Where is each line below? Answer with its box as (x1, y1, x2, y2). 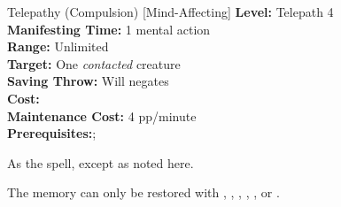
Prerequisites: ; (7, 124, 97, 142)
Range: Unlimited (7, 37, 109, 56)
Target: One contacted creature (7, 54, 181, 73)
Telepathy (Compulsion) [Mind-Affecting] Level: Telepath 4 (7, 3, 334, 20)
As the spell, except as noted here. (7, 153, 194, 172)
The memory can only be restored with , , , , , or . (7, 183, 280, 202)
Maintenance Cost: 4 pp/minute (7, 106, 197, 125)
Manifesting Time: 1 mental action (7, 19, 211, 38)
